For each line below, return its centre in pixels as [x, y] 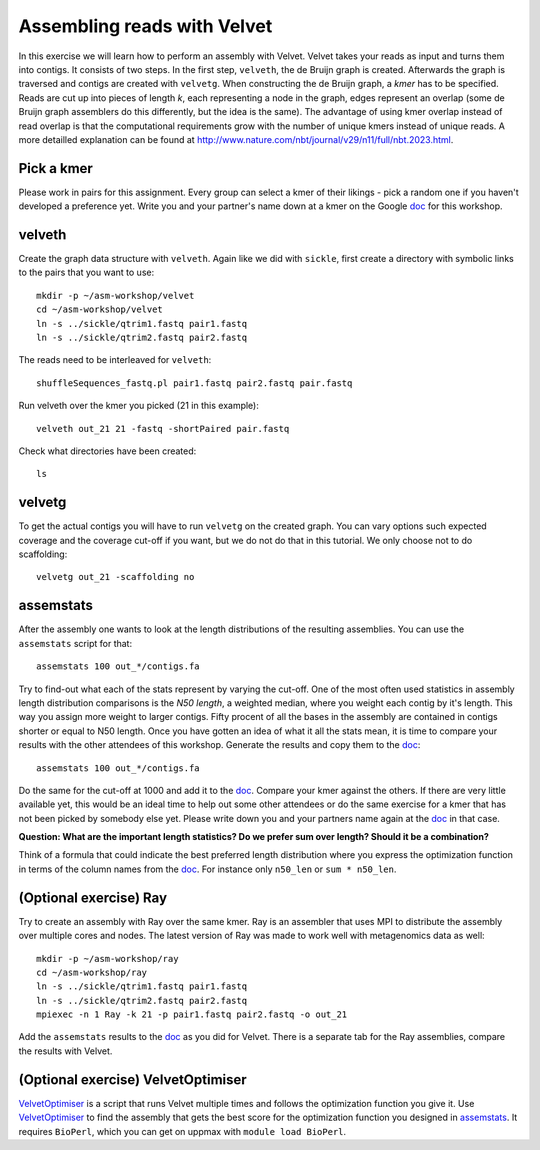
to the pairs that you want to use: [86, 272]
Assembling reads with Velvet [145, 26]
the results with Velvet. [65, 1051]
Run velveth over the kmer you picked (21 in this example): [139, 406]
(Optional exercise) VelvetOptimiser [132, 1079]
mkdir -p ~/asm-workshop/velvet [115, 295]
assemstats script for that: [75, 643]
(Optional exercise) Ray [93, 897]
